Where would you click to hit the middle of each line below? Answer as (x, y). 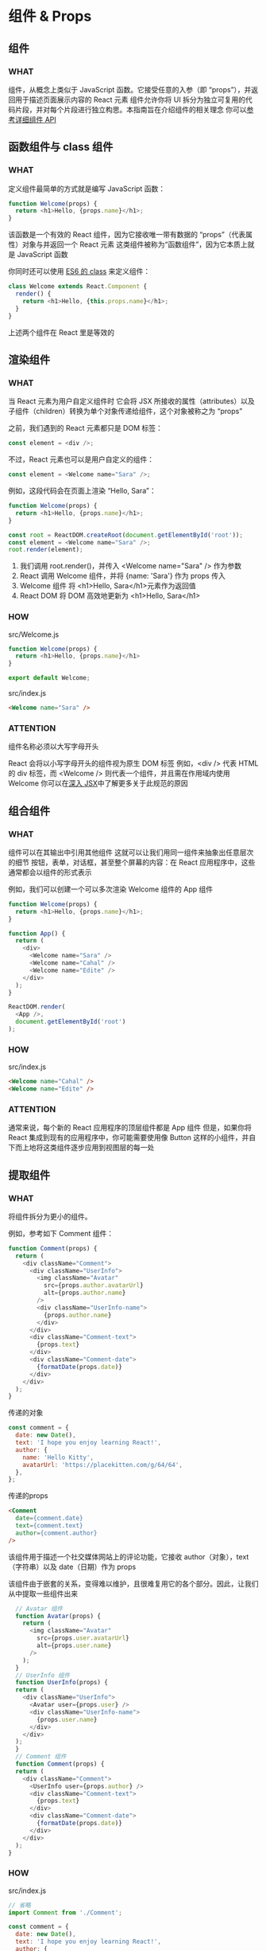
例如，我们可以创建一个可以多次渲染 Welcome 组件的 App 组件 (111, 889)
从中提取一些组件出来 (43, 1594)
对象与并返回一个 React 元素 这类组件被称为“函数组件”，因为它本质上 (135, 244)
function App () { (37, 933)
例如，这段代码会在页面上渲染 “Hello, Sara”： (82, 491)
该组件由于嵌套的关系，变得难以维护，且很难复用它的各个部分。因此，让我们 (133, 1583)
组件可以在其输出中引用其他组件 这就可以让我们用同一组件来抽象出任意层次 (131, 852)
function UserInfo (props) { (62, 1683)
